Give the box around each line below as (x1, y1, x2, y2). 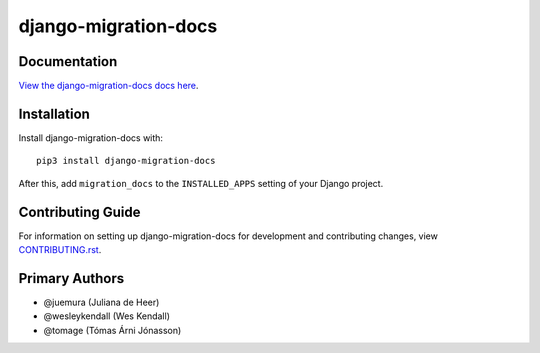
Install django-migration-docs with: (18, 131, 164, 144)
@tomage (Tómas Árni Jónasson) (43, 324, 182, 336)
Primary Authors (18, 270, 125, 287)
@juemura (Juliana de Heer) (43, 296, 160, 308)
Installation (18, 105, 90, 122)
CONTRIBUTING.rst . (18, 244, 102, 256)
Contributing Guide (18, 203, 141, 220)
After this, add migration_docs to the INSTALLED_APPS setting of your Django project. (18, 177, 384, 189)
